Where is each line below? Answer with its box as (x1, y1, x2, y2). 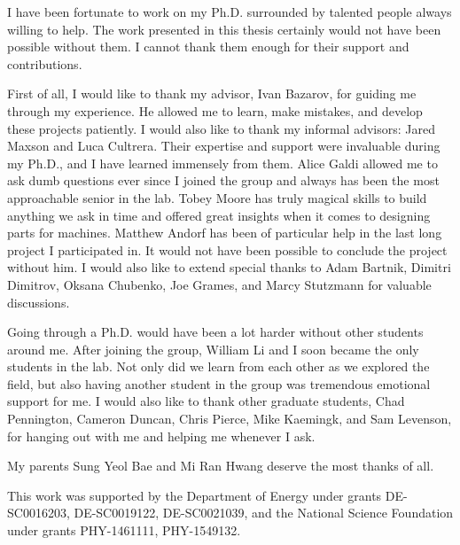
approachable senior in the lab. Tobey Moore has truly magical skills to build (7, 188, 427, 206)
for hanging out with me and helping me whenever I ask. (7, 426, 316, 445)
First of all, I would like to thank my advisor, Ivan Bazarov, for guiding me (7, 84, 417, 103)
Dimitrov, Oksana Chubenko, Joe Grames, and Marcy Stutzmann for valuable (7, 275, 432, 293)
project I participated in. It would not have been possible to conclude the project (7, 240, 448, 259)
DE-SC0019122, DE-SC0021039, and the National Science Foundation (74, 503, 454, 522)
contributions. (7, 54, 82, 73)
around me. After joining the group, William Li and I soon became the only (7, 339, 419, 358)
